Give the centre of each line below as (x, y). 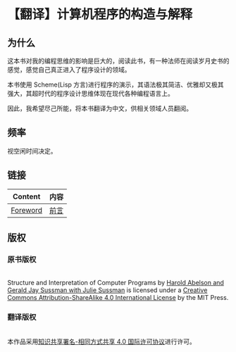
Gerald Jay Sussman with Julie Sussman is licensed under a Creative (107, 290)
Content (27, 196)
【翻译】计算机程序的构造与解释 (100, 14)
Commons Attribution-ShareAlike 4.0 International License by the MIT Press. (118, 298)
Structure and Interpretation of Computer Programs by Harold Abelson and (116, 283)
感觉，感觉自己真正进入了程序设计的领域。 (69, 70)
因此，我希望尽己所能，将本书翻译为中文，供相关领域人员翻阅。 (100, 108)
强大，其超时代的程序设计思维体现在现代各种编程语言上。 (91, 93)
